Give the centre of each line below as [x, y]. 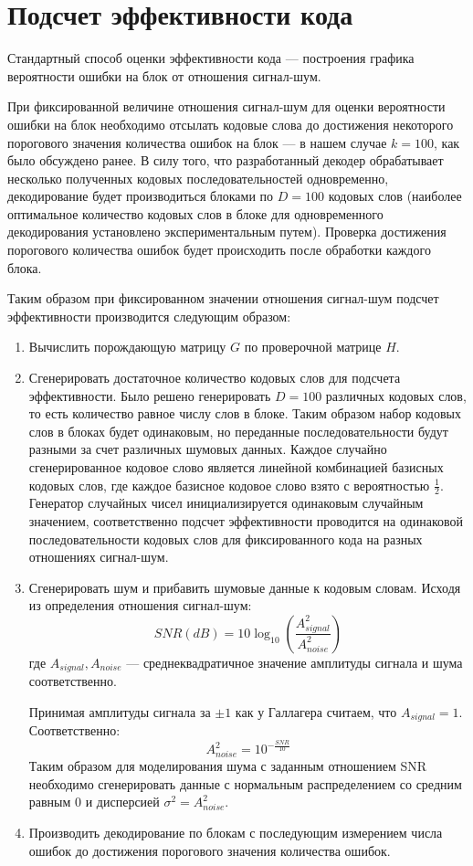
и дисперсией [122, 802]
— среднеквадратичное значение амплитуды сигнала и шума [294, 662]
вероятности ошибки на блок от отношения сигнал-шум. [164, 75]
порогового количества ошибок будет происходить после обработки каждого [219, 250]
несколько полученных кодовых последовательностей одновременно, [198, 178]
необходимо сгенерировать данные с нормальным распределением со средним [245, 783]
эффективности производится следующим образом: [149, 316]
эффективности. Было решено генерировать [150, 395]
